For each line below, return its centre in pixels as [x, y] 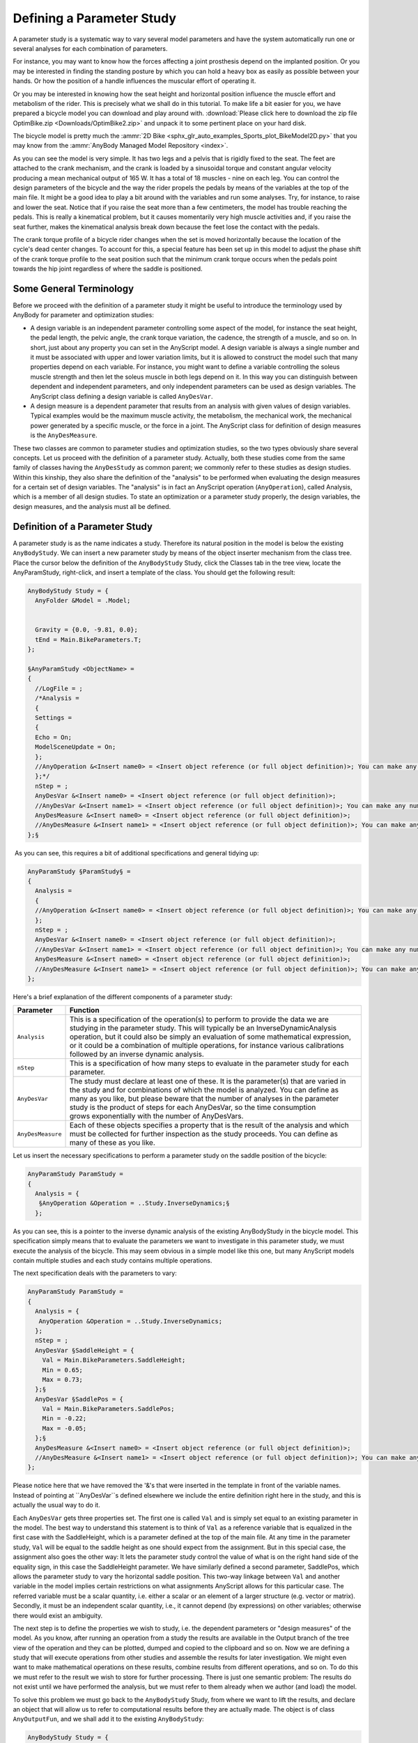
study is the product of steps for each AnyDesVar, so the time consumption [193, 1107]
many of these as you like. [113, 1143]
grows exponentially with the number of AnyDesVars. [156, 1116]
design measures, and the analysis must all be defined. [92, 506]
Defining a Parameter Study [95, 18]
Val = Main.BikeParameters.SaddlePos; [108, 1409]
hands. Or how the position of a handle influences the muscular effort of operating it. [134, 81]
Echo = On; [54, 737]
